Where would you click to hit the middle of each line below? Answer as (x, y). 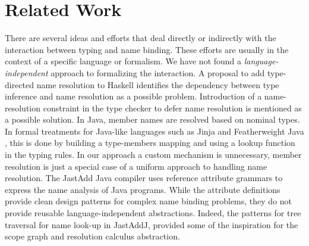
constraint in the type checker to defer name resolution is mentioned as (172, 108)
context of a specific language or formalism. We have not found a (123, 61)
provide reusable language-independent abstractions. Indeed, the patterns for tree (153, 213)
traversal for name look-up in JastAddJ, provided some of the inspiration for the (152, 224)
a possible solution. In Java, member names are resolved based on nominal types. (152, 119)
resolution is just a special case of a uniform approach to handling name (136, 166)
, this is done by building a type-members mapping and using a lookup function (150, 143)
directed (20, 84)
